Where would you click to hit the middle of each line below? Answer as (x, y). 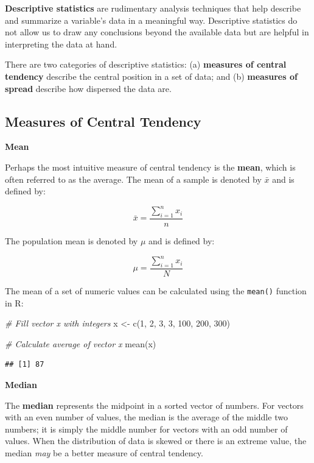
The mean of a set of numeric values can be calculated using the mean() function (156, 290)
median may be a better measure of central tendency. (104, 452)
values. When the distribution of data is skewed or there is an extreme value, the (156, 441)
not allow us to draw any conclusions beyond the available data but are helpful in (157, 32)
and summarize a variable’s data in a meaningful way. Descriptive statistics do (151, 20)
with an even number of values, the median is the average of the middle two (146, 417)
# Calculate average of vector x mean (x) (81, 343)
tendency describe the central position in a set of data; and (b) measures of (151, 76)
